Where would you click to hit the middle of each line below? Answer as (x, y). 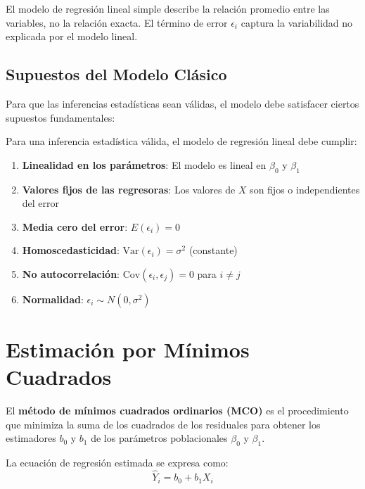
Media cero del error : (75, 226)
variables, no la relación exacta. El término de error (117, 22)
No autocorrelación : (71, 273)
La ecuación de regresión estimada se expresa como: (117, 463)
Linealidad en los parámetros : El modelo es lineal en (144, 164)
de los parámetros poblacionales (159, 438)
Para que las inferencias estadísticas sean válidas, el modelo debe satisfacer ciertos (182, 103)
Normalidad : (53, 299)
